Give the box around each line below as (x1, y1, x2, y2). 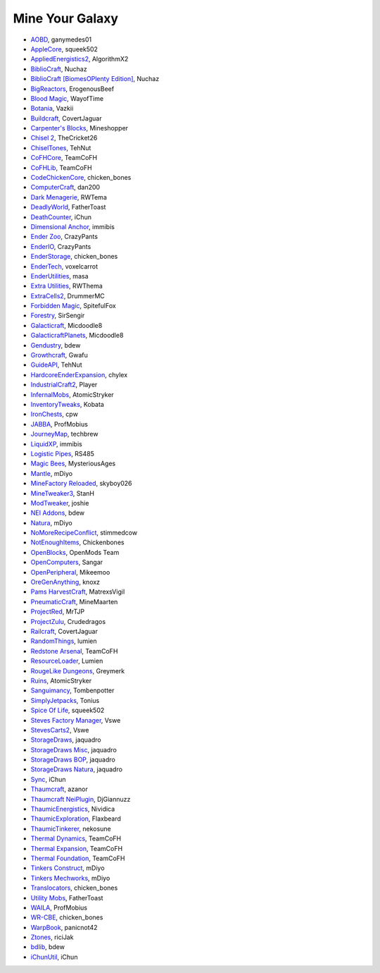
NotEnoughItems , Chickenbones (30, 538, 125, 546)
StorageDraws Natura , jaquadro (30, 765, 123, 773)
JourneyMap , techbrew (30, 430, 99, 439)
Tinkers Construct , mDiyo (30, 864, 105, 872)
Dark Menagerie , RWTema (30, 192, 107, 201)
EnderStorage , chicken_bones (30, 252, 118, 261)
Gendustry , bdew (30, 341, 81, 349)
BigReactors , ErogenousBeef (30, 85, 115, 93)
